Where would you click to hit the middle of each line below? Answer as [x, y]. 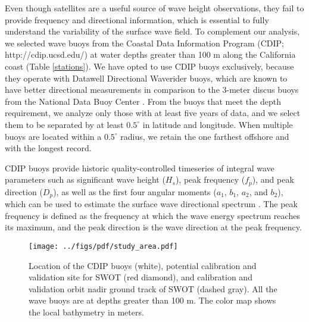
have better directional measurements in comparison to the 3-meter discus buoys [152, 90]
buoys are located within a [53, 136]
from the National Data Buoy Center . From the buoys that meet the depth [143, 101]
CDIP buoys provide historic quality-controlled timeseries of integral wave [140, 168]
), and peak [273, 179]
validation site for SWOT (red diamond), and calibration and [141, 277]
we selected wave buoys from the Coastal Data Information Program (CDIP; [144, 43]
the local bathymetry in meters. [86, 312]
